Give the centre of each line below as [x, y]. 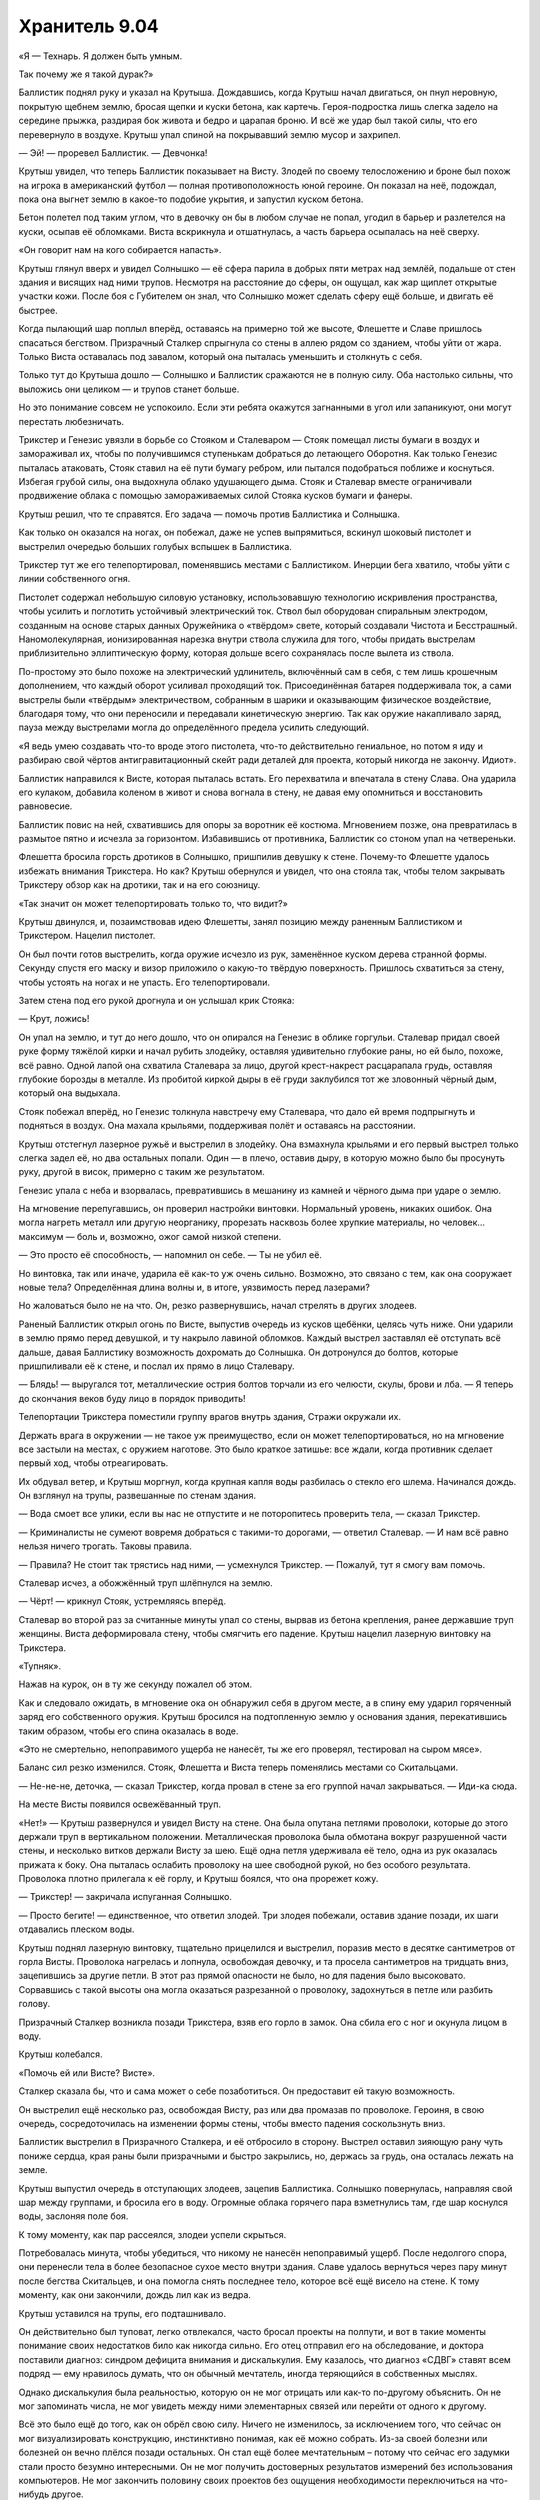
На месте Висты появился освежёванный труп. [120, 1804]
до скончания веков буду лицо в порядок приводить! [132, 1398]
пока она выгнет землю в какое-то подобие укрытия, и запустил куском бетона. [191, 199]
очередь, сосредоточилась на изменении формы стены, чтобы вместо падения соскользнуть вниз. [232, 2123]
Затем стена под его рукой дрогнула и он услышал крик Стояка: [156, 1000]
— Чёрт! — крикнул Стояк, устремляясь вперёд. [122, 1601]
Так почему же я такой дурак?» [86, 74]
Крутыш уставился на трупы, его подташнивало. [122, 2313]
